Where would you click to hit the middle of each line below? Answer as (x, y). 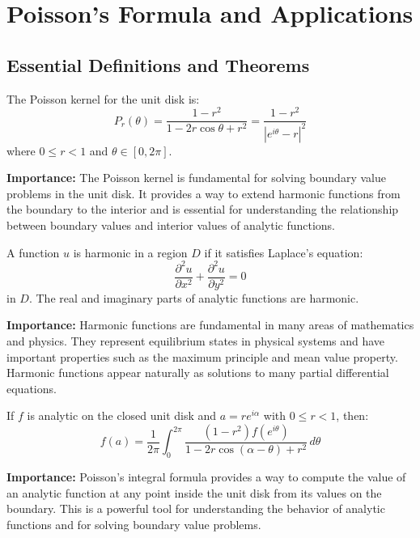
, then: (352, 415)
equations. (32, 388)
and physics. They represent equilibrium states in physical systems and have (196, 340)
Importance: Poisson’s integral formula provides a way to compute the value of (206, 477)
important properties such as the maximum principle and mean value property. (202, 356)
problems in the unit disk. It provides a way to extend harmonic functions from (204, 193)
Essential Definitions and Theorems (158, 64)
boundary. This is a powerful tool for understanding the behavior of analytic (196, 508)
